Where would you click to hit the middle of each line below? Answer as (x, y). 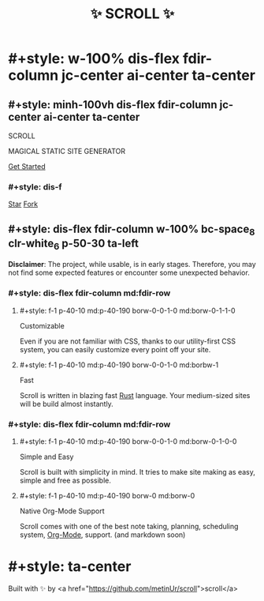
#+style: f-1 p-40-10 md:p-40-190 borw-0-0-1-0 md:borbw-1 (119, 365)
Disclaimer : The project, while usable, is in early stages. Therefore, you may (132, 265)
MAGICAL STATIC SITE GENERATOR (67, 151)
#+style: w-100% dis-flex (94, 59)
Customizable (42, 325)
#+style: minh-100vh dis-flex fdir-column (113, 105)
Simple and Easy (46, 457)
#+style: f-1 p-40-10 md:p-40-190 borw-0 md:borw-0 (107, 496)
